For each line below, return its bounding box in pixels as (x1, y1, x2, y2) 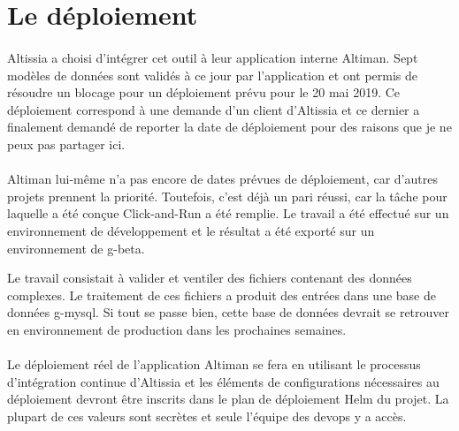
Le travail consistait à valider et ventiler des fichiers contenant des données (7, 268, 412, 287)
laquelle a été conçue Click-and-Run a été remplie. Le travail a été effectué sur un (7, 204, 449, 223)
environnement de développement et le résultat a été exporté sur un (7, 221, 375, 239)
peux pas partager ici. (7, 134, 126, 153)
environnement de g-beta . (7, 238, 145, 257)
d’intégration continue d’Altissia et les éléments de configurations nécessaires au (7, 372, 440, 390)
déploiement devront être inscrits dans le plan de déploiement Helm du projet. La (7, 389, 449, 408)
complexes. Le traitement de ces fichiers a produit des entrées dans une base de (7, 285, 436, 304)
